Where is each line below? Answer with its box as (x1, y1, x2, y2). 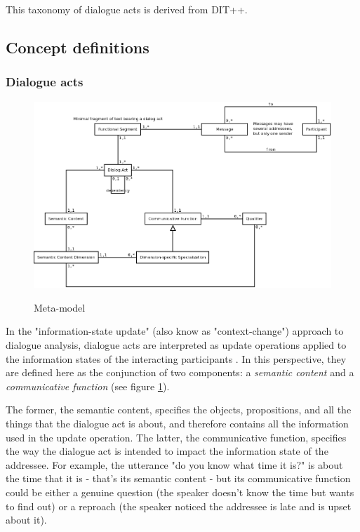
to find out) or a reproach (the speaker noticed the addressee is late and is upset (6, 498, 352, 513)
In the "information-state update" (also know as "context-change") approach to (6, 324, 344, 338)
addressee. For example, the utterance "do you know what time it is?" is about (6, 457, 343, 472)
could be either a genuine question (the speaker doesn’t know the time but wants (6, 484, 354, 499)
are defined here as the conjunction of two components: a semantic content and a (6, 365, 354, 380)
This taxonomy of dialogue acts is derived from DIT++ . (6, 2, 248, 16)
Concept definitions (6, 36, 149, 58)
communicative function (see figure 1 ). (6, 378, 170, 393)
